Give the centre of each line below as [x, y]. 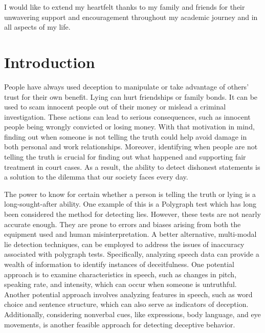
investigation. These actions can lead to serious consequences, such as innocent [127, 116]
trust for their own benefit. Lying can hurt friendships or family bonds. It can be [131, 96]
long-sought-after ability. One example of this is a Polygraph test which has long [130, 204]
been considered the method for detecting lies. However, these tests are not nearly [132, 214]
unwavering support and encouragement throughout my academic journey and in [131, 17]
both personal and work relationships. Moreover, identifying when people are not [131, 147]
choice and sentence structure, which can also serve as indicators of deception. [126, 304]
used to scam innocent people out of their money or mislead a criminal [115, 107]
